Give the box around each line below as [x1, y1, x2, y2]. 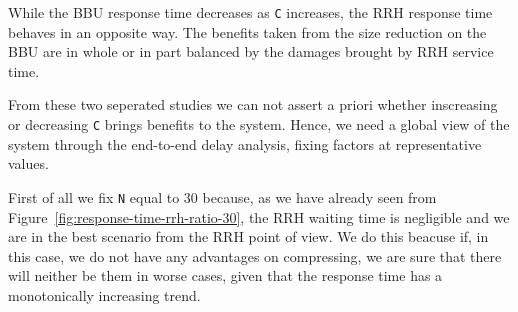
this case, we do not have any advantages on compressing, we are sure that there [8, 245, 502, 266]
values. [8, 153, 49, 174]
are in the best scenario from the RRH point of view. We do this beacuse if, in [8, 226, 489, 247]
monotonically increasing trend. [8, 284, 201, 305]
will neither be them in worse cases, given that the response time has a [8, 265, 443, 286]
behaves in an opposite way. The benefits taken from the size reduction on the [8, 21, 487, 42]
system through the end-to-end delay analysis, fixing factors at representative [8, 133, 482, 154]
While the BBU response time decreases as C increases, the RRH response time [8, 2, 493, 22]
